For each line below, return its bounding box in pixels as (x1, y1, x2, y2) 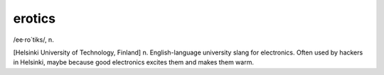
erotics (13, 11, 56, 26)
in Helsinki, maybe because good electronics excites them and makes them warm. (13, 58, 254, 67)
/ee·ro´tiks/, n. (13, 35, 55, 44)
